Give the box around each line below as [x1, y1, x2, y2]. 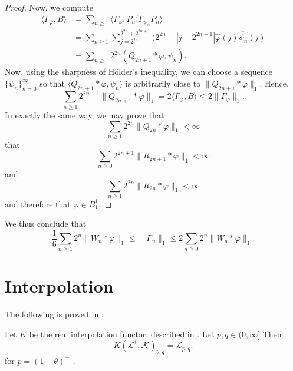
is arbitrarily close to [125, 77, 201, 89]
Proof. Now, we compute [5, 1, 94, 13]
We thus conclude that [5, 217, 87, 230]
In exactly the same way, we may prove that [5, 108, 164, 121]
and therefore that [5, 197, 71, 210]
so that [39, 77, 65, 89]
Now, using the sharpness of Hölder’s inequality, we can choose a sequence [5, 65, 273, 78]
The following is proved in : [5, 307, 104, 320]
